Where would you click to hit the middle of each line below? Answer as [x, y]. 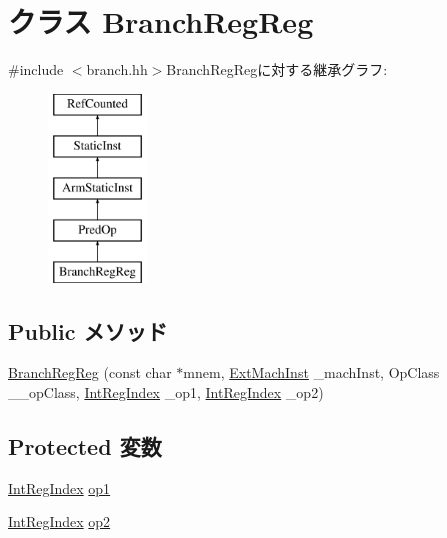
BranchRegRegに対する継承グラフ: [277, 69]
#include [36, 69]
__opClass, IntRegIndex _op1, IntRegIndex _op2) [166, 392]
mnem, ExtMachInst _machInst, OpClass [311, 372]
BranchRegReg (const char [90, 372]
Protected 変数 [85, 446]
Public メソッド [88, 330]
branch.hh [117, 69]
